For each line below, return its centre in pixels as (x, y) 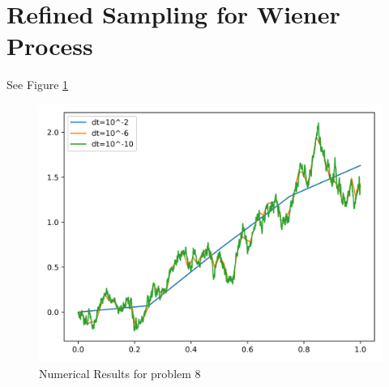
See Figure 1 (38, 85)
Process (50, 46)
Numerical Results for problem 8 (120, 373)
